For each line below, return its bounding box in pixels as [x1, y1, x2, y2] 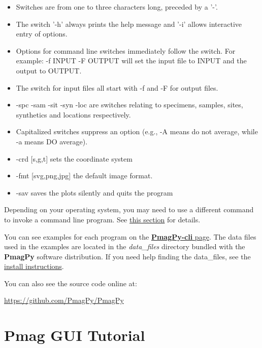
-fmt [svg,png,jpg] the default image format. [16, 170, 153, 181]
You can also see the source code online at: [4, 278, 137, 288]
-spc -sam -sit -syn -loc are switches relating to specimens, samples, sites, [16, 99, 243, 110]
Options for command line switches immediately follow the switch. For [16, 45, 236, 56]
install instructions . [4, 261, 64, 272]
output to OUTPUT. [16, 65, 82, 75]
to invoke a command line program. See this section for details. [4, 214, 201, 224]
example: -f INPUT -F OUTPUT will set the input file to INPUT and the [16, 55, 247, 66]
